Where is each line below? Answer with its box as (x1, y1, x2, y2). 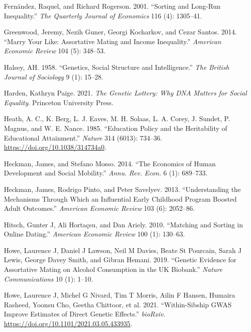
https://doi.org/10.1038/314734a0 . (4, 142, 107, 152)
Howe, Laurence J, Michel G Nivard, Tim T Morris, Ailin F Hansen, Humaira (4, 290, 235, 300)
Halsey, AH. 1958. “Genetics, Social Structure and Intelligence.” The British (4, 62, 229, 72)
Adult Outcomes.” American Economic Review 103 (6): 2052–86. (4, 203, 195, 213)
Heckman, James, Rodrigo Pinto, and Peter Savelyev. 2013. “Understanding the (4, 184, 241, 194)
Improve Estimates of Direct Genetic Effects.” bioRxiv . (4, 309, 165, 319)
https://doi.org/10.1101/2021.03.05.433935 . (4, 318, 133, 329)
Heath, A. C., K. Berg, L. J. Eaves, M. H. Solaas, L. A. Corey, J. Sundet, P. (4, 113, 230, 124)
